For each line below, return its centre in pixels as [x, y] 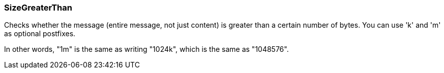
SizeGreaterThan [38, 8]
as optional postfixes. [40, 34]
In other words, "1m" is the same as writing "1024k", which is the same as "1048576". [146, 49]
